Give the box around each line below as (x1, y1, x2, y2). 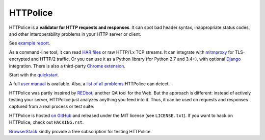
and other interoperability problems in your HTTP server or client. (9, 31, 141, 37)
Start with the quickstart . (9, 71, 59, 78)
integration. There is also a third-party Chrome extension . (9, 63, 126, 69)
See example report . (9, 40, 51, 46)
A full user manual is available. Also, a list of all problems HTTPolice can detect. (9, 81, 170, 87)
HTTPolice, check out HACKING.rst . (9, 119, 84, 125)
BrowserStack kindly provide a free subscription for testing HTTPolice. (9, 128, 152, 134)
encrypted (9, 56, 30, 62)
